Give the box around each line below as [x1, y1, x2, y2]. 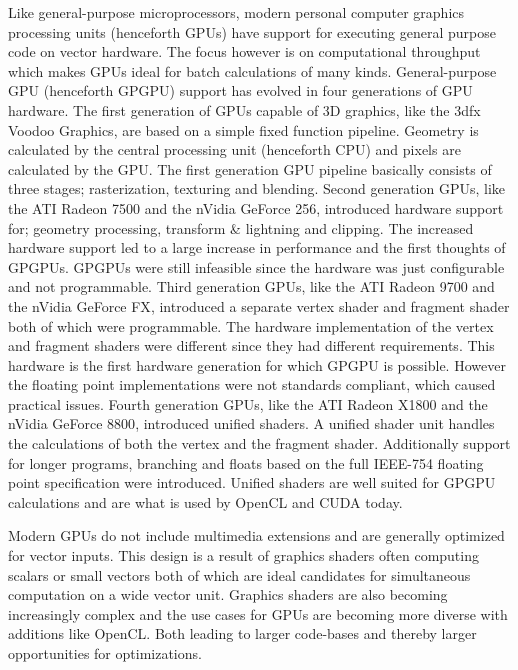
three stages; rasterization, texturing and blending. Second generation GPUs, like [8, 178, 506, 199]
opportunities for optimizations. [8, 643, 202, 663]
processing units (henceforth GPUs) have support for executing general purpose [8, 21, 496, 42]
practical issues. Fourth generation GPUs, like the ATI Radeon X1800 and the [8, 393, 488, 414]
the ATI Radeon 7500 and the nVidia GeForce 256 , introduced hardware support [8, 197, 504, 218]
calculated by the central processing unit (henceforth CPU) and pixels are [8, 139, 461, 160]
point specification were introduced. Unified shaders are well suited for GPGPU [8, 472, 496, 493]
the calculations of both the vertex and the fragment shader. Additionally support [8, 433, 511, 454]
